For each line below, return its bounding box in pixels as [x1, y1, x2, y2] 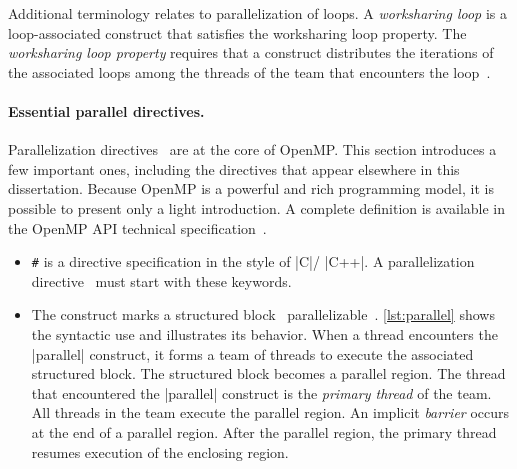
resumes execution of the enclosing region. [31, 441, 289, 462]
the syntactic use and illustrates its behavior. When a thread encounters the [31, 323, 498, 344]
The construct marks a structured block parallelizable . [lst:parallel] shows [31, 304, 495, 325]
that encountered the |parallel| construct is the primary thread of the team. [31, 382, 492, 403]
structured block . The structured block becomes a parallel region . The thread [31, 363, 506, 384]
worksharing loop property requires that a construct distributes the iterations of [8, 42, 494, 63]
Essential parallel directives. [8, 100, 205, 121]
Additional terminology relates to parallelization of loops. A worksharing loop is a [8, 3, 507, 23]
